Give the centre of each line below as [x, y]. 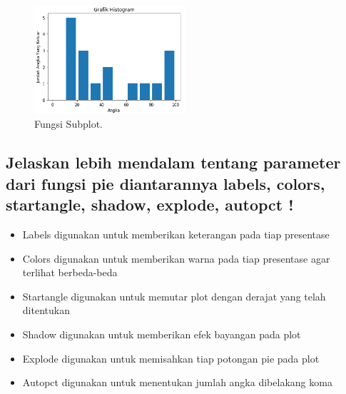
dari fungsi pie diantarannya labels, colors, [166, 183]
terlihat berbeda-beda [70, 272]
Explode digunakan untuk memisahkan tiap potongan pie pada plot [171, 358]
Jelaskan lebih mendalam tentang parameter [173, 162]
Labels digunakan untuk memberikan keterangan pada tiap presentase [176, 234]
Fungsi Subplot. [68, 124]
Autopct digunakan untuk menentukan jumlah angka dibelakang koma [177, 382]
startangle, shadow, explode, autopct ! [150, 204]
